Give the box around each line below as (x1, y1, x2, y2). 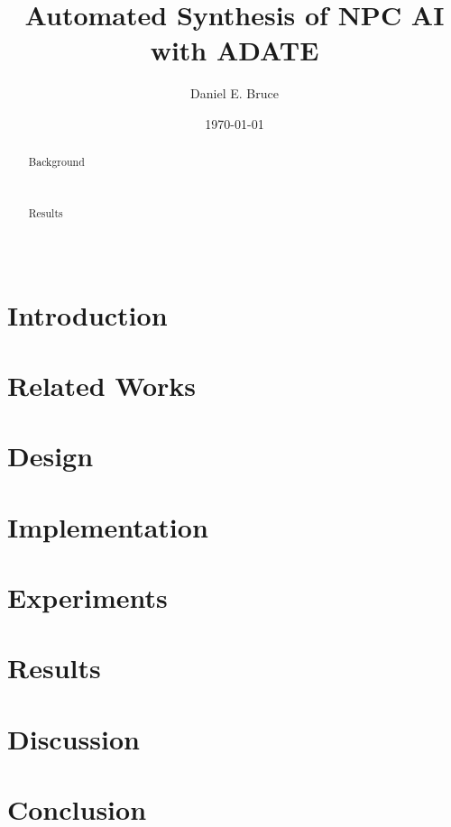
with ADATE (150, 32, 319, 69)
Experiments (7, 579, 168, 616)
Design (7, 437, 94, 474)
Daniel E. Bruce (190, 84, 279, 103)
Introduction (7, 296, 168, 333)
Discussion (7, 720, 140, 757)
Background (28, 154, 85, 170)
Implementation (7, 508, 208, 545)
